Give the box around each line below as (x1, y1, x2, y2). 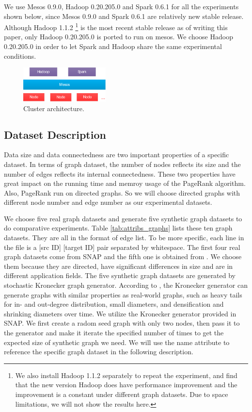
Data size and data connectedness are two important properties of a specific (4, 149, 229, 160)
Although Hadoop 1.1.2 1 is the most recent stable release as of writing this (4, 21, 228, 32)
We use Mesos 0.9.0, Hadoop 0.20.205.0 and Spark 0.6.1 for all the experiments (4, 1, 239, 11)
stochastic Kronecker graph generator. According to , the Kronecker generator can (4, 280, 248, 290)
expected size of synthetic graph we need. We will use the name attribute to (4, 337, 230, 347)
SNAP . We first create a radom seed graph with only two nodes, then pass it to (4, 318, 240, 328)
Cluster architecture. (23, 103, 84, 113)
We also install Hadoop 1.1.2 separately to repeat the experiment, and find (15, 370, 237, 380)
